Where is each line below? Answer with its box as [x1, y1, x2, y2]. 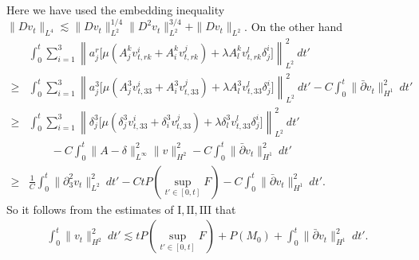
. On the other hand [244, 17, 343, 34]
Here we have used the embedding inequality [6, 2, 225, 17]
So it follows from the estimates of [6, 200, 174, 217]
